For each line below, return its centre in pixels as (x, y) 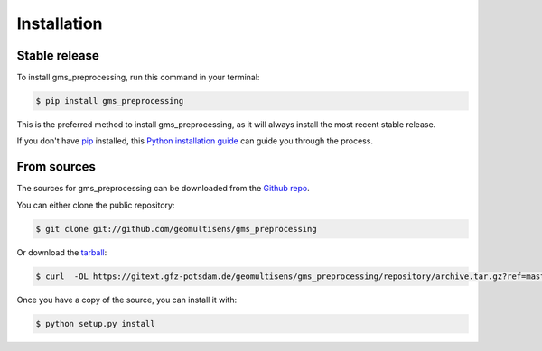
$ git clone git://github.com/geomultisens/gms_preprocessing (176, 229)
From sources (56, 167)
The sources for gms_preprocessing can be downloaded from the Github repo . (164, 189)
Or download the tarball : (62, 252)
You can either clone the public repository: (96, 205)
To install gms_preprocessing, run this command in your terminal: (138, 78)
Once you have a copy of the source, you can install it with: (127, 300)
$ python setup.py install (95, 323)
